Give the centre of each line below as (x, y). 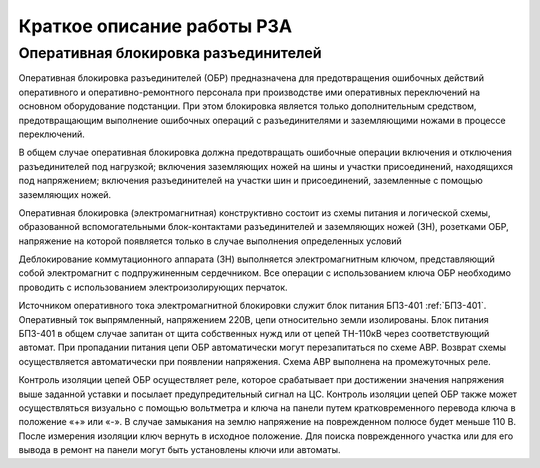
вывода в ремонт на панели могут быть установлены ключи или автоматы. (179, 450)
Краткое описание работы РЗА (155, 26)
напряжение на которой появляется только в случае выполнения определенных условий (210, 241)
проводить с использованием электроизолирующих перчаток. (153, 287)
